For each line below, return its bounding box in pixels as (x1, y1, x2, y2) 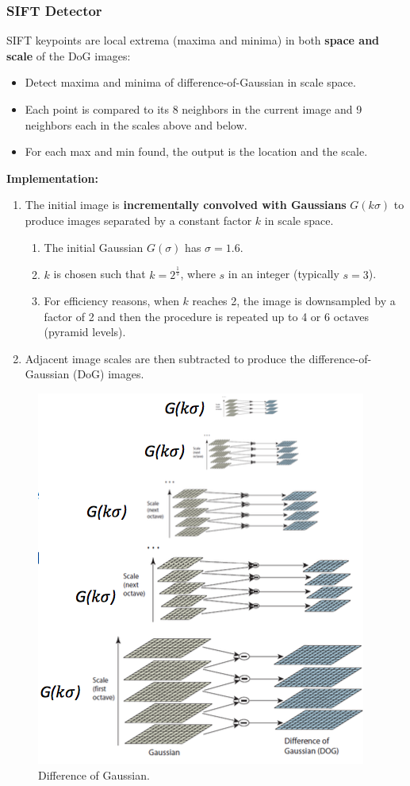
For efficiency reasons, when (44, 292, 179, 309)
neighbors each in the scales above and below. (25, 116, 247, 133)
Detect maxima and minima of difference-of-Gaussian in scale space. (25, 74, 356, 91)
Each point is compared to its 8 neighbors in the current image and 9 (25, 101, 362, 117)
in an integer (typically (228, 265, 339, 282)
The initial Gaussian (44, 238, 144, 255)
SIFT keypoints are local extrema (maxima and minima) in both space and (6, 32, 380, 48)
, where (180, 265, 216, 282)
